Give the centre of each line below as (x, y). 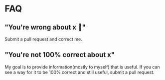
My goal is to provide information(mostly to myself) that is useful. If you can (82, 67)
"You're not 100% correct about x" (60, 55)
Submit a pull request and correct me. (44, 39)
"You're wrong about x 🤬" (45, 27)
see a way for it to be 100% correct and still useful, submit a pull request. (80, 72)
